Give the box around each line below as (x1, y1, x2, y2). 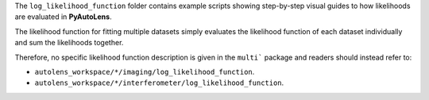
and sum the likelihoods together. (14, 38, 124, 48)
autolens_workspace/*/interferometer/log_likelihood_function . (34, 78, 284, 87)
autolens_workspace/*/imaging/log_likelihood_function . (34, 67, 255, 76)
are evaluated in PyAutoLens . (14, 12, 112, 21)
